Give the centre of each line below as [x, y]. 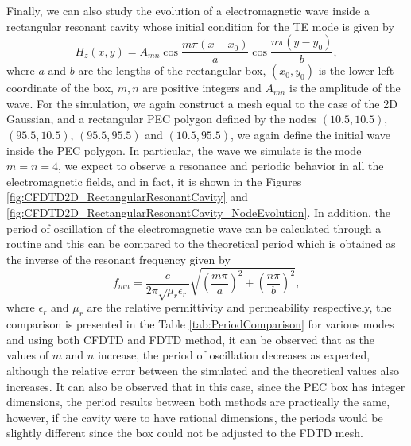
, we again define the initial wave [311, 134]
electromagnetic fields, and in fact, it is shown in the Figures [154, 181]
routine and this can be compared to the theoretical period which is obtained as [201, 244]
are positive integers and [202, 88]
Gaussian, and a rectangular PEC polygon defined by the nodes [162, 119]
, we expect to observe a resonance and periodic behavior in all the [221, 166]
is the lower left [356, 70]
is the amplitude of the [345, 88]
